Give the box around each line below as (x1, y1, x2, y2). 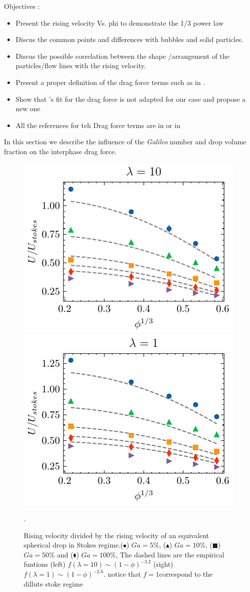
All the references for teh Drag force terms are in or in (15, 120, 180, 130)
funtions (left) (24, 559, 66, 569)
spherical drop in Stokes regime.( (24, 540, 123, 550)
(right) (153, 559, 173, 569)
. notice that (103, 569, 141, 579)
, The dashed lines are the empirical (116, 549, 224, 559)
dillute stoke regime (24, 578, 83, 589)
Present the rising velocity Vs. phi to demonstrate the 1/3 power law (15, 17, 224, 28)
